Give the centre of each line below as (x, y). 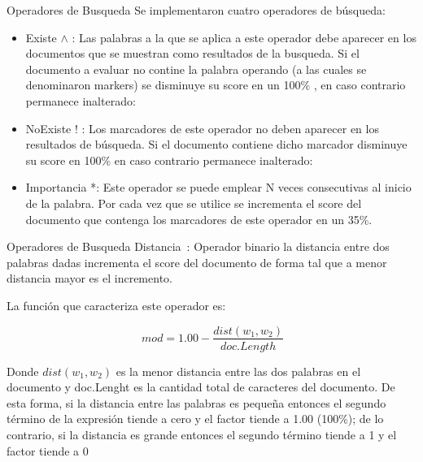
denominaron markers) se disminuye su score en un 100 (163, 85)
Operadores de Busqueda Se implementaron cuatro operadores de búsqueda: (196, 10)
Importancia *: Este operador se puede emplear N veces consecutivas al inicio (218, 187)
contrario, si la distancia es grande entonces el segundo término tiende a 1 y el (202, 434)
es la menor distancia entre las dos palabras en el (238, 371)
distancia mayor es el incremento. (89, 278)
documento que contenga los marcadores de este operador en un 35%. (199, 219)
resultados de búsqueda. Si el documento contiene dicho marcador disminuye (216, 144)
